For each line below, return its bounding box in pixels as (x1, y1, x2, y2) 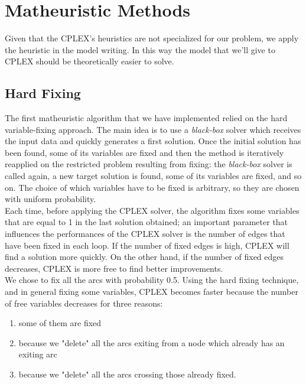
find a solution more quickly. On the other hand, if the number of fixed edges (5, 250, 284, 263)
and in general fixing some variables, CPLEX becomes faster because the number (5, 285, 298, 298)
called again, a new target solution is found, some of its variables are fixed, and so (5, 170, 302, 182)
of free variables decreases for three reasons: (5, 297, 163, 309)
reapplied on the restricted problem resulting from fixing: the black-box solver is (5, 158, 292, 170)
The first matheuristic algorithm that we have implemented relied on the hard (5, 112, 288, 124)
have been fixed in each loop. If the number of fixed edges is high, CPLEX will (5, 239, 289, 251)
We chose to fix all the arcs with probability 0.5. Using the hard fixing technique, (5, 274, 299, 286)
